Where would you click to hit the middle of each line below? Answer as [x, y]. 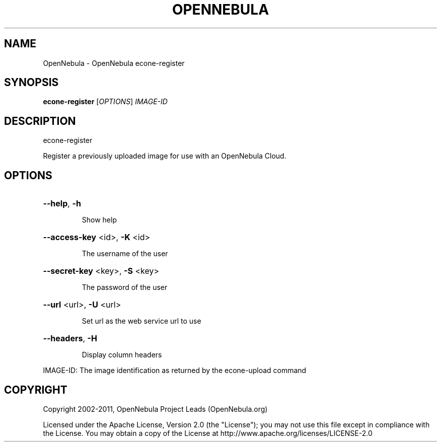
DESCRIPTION [40, 121]
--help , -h [62, 204]
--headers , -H [70, 339]
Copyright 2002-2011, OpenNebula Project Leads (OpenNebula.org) [155, 409]
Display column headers [122, 355]
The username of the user [125, 254]
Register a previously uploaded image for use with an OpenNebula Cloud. [165, 156]
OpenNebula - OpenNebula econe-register [114, 63]
